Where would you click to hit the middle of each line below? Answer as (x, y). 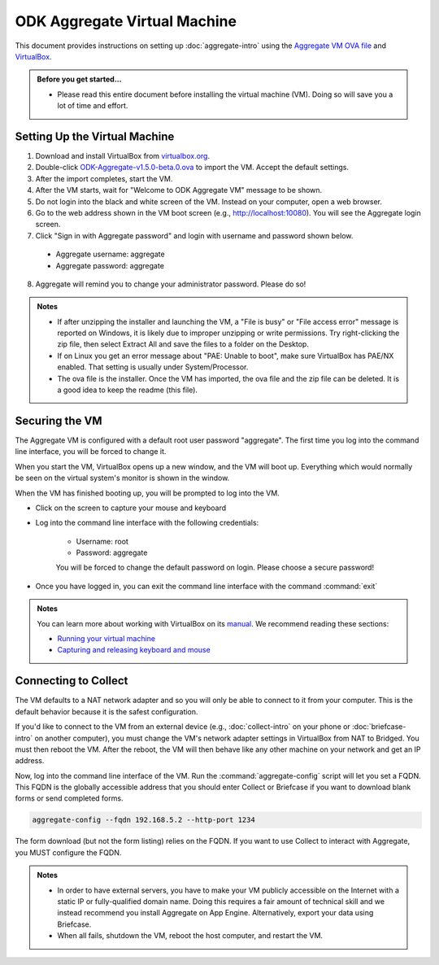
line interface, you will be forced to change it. (91, 452)
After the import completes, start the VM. (104, 178)
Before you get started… (79, 79)
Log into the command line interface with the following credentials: (147, 523)
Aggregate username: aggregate (111, 254)
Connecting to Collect (72, 681)
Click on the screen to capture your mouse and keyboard (131, 508)
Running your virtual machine (106, 639)
